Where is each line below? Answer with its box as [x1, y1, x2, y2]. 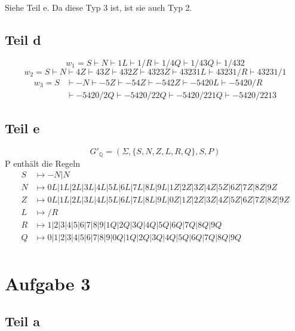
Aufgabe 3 [5, 271, 91, 295]
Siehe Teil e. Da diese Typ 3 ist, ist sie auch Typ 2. [5, 1, 192, 13]
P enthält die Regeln [5, 157, 80, 169]
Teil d [5, 30, 41, 48]
